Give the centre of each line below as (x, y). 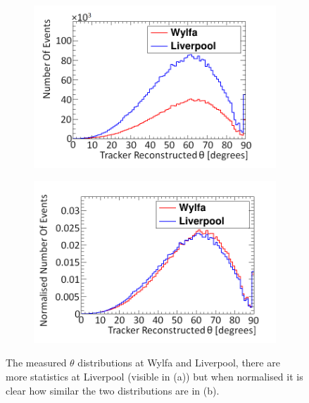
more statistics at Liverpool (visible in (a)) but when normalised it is (154, 376)
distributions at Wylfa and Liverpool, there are (179, 363)
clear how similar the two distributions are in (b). (113, 390)
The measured (36, 363)
